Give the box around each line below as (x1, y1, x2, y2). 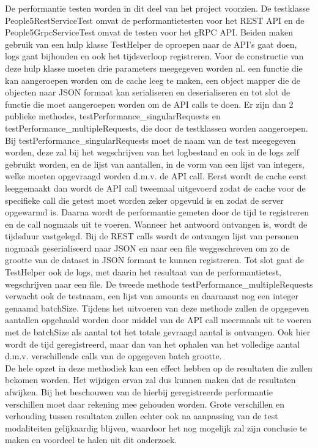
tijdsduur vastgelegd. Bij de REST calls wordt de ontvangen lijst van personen (5, 230, 299, 242)
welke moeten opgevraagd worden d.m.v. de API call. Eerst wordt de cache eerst (5, 170, 307, 182)
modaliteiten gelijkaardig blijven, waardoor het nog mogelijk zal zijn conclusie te (5, 421, 307, 434)
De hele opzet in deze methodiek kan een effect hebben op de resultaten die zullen (5, 361, 312, 374)
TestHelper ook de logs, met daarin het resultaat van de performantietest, (5, 266, 281, 278)
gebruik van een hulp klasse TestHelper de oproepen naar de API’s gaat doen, (5, 37, 297, 50)
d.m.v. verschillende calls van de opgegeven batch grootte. (5, 349, 222, 362)
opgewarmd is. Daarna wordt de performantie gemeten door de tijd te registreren (5, 206, 309, 218)
